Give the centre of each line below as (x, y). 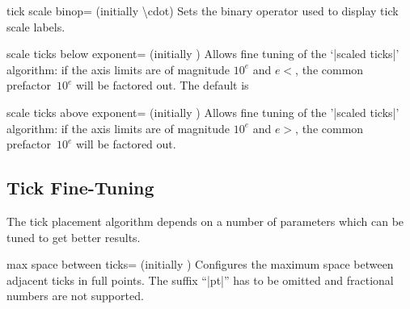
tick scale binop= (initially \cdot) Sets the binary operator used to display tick (203, 10)
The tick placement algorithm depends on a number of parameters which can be (205, 221)
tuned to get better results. (74, 237)
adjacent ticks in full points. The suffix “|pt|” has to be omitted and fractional (200, 280)
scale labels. (36, 26)
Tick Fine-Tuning (80, 188)
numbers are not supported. (75, 296)
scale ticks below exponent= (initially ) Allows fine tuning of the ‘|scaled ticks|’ (203, 54)
